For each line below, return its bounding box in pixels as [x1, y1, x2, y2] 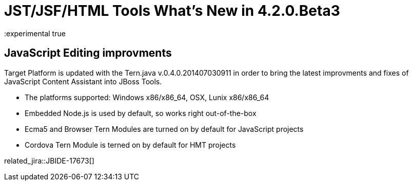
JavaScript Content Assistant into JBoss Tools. [4, 77, 162, 86]
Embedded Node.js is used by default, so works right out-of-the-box [25, 108, 257, 118]
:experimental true [4, 29, 66, 38]
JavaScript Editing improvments [4, 47, 172, 60]
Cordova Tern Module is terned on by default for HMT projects [25, 140, 236, 149]
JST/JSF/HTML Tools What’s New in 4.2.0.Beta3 [4, 2, 340, 19]
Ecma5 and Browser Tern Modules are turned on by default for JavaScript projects [25, 124, 304, 133]
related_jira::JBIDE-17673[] [4, 156, 94, 165]
